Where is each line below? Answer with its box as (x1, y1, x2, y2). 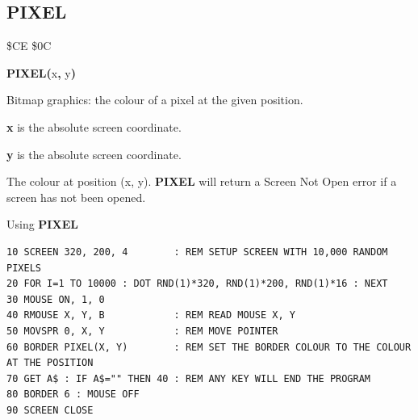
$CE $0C (6, 37, 52, 54)
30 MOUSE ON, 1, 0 (6, 293, 105, 305)
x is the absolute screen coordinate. (6, 118, 182, 135)
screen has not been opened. (6, 188, 146, 205)
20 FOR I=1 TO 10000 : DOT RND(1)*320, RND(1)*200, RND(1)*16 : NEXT (6, 278, 388, 290)
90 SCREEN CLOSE (6, 404, 94, 416)
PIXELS (6, 262, 41, 274)
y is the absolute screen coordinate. (6, 145, 182, 162)
